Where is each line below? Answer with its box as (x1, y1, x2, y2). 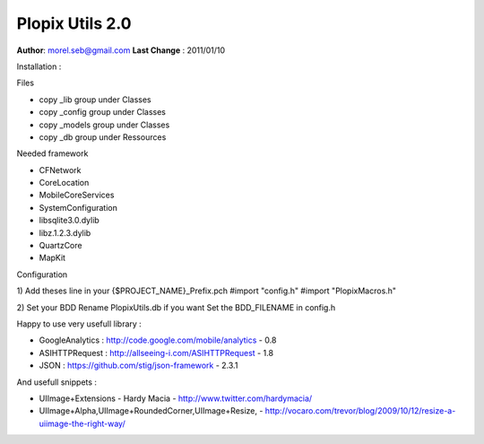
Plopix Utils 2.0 (16, 13, 132, 33)
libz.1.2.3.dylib (39, 227, 91, 238)
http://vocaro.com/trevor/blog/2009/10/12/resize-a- (264, 405, 456, 416)
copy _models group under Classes (39, 119, 170, 130)
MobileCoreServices (39, 189, 115, 201)
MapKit (39, 252, 66, 264)
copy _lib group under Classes (39, 94, 151, 105)
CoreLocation (39, 178, 90, 188)
